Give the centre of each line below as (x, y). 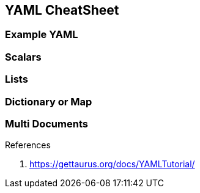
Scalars (23, 57)
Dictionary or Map (49, 101)
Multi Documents (46, 123)
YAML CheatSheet (62, 10)
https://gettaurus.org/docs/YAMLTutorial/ (112, 164)
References (28, 145)
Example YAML (42, 35)
